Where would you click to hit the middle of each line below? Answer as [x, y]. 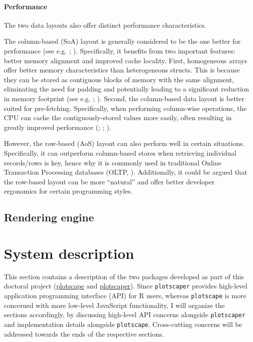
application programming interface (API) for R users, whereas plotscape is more [125, 296]
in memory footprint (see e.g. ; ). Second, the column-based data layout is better [124, 98]
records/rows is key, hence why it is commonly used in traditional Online [113, 162]
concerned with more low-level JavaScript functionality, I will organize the [114, 305]
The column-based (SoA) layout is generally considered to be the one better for [122, 41]
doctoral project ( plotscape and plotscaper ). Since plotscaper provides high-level [126, 286]
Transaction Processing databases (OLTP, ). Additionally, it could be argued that [126, 172]
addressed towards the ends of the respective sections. [84, 333]
